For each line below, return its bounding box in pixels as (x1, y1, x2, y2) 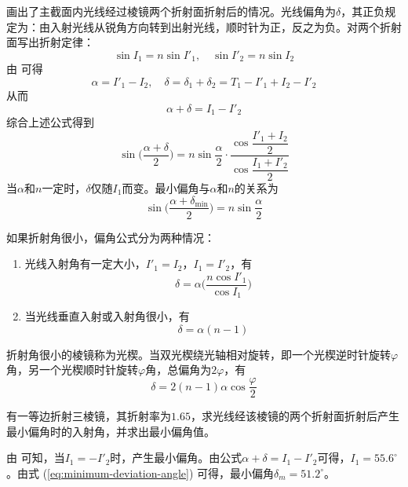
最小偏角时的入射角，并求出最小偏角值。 (6, 423, 215, 439)
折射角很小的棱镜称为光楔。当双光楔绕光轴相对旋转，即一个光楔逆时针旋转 (6, 346, 391, 362)
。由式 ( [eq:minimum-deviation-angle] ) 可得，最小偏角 (6, 464, 275, 481)
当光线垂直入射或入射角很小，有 (24, 308, 190, 324)
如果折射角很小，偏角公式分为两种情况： (6, 229, 215, 245)
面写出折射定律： (6, 34, 94, 50)
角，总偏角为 (145, 361, 212, 378)
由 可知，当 (6, 449, 65, 466)
